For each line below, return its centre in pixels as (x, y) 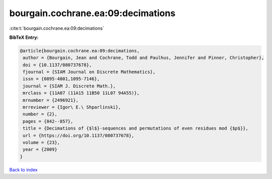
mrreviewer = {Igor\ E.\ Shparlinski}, (72, 107)
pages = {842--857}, (48, 121)
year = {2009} (40, 150)
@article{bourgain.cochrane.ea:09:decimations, (80, 51)
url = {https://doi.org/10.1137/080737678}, (79, 135)
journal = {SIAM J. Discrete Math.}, (69, 86)
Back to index (23, 169)
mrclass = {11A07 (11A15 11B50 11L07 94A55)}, (81, 93)
